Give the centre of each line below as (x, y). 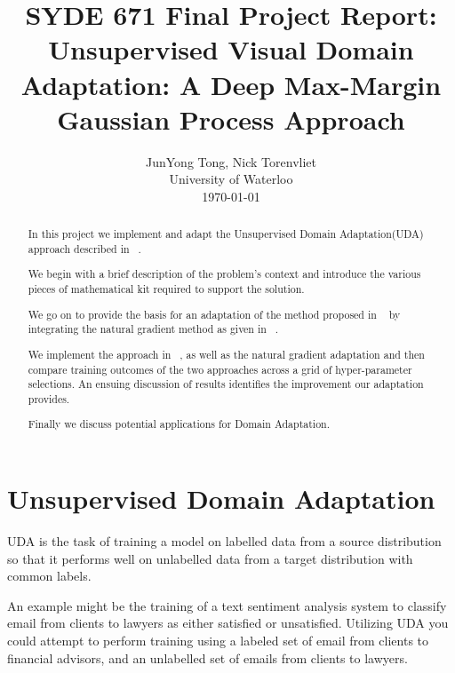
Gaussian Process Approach (231, 119)
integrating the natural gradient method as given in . (153, 329)
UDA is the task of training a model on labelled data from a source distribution (224, 540)
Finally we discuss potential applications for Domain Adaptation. (179, 424)
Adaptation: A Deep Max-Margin (231, 84)
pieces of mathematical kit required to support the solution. (166, 289)
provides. (49, 398)
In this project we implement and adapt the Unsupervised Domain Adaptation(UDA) (226, 234)
